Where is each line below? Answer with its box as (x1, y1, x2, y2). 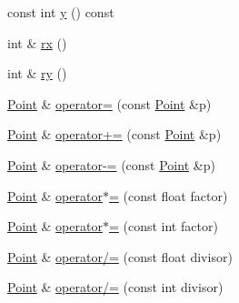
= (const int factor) (108, 217, 218, 236)
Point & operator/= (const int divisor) (7, 278, 224, 297)
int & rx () (7, 33, 67, 52)
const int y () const (7, 3, 115, 21)
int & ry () (7, 64, 67, 83)
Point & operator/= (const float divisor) (7, 247, 233, 266)
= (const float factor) (108, 186, 228, 205)
